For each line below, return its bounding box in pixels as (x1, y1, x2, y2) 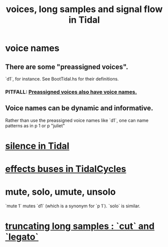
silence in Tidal (5, 140, 70, 151)
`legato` (5, 231, 39, 242)
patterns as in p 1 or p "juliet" (5, 122, 65, 129)
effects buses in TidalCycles (5, 163, 126, 175)
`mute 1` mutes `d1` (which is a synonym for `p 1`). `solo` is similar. (5, 203, 140, 209)
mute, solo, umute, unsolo (5, 186, 116, 198)
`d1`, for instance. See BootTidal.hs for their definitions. (5, 76, 119, 81)
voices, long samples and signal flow (6, 4, 163, 15)
